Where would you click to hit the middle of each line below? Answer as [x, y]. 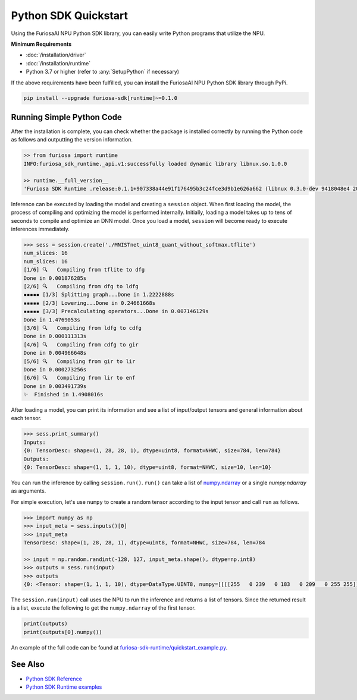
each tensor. [26, 418]
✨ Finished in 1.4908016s [63, 395]
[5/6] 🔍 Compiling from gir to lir [79, 361]
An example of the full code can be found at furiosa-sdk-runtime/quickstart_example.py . [119, 647]
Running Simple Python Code [66, 117]
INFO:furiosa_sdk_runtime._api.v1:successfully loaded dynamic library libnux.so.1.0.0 [155, 164]
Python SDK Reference [54, 679]
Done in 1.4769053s [52, 320]
